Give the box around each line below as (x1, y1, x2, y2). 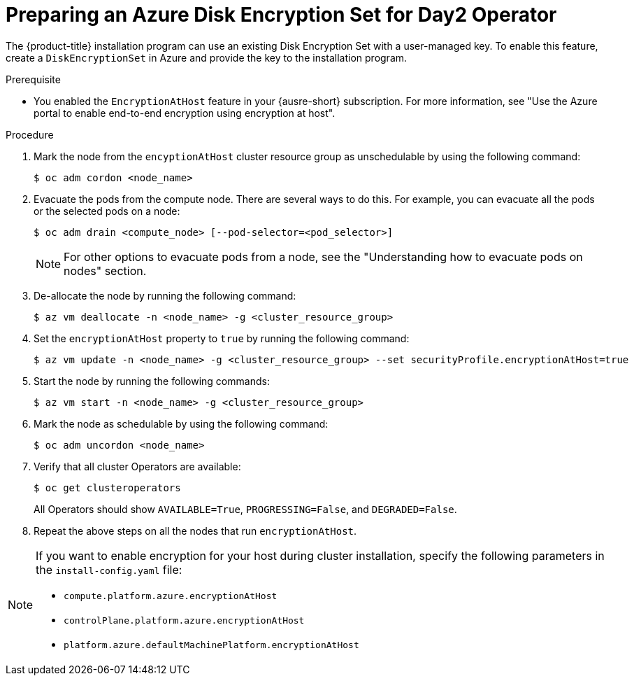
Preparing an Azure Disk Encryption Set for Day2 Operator (6, 3, 557, 27)
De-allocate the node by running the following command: (34, 289, 296, 302)
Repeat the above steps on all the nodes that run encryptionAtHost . (34, 524, 357, 537)
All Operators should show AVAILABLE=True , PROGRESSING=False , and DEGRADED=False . (34, 503, 457, 515)
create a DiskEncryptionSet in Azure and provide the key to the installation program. (6, 51, 408, 64)
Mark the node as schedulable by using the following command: (34, 417, 329, 430)
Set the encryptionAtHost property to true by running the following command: (34, 332, 410, 344)
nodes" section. (64, 263, 147, 278)
